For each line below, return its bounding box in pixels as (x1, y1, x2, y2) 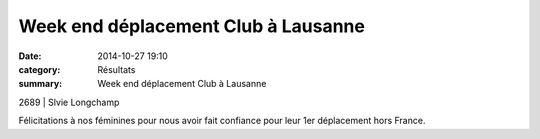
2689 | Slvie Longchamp (18, 96, 120, 108)
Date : (18, 50, 42, 62)
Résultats (97, 63, 136, 75)
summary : (18, 78, 63, 90)
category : (18, 63, 61, 75)
